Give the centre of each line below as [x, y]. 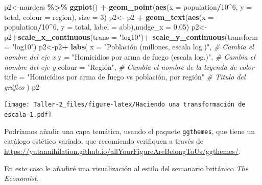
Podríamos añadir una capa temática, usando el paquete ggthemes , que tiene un [129, 131]
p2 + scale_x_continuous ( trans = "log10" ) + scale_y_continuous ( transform [131, 36]
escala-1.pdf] [28, 115]
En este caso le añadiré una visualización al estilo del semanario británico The [126, 168]
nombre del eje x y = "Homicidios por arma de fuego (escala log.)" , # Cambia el [130, 56]
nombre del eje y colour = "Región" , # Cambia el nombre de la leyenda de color [129, 67]
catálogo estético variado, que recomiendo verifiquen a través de [104, 141]
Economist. [21, 178]
